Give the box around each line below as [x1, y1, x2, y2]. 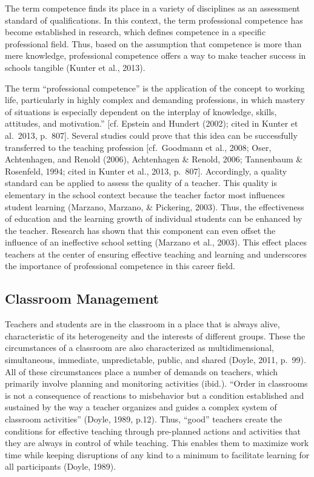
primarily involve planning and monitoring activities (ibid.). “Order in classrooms [5, 377, 308, 390]
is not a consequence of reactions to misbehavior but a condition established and [5, 389, 304, 401]
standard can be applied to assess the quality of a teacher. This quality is [5, 176, 277, 189]
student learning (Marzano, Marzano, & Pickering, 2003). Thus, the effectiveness [5, 200, 304, 213]
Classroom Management [5, 289, 159, 308]
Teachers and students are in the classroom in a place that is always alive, [5, 318, 280, 330]
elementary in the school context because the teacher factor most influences [5, 188, 285, 201]
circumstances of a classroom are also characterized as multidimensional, [5, 341, 275, 354]
